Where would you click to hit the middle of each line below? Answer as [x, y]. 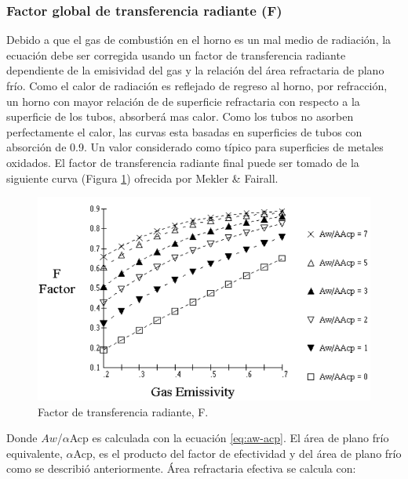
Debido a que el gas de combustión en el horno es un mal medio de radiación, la [199, 40]
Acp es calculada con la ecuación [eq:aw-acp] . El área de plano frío [229, 438]
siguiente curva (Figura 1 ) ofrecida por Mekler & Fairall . [142, 178]
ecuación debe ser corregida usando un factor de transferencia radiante [176, 54]
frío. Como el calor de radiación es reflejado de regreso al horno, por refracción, [197, 85]
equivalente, [35, 453]
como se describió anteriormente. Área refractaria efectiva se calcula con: [181, 468]
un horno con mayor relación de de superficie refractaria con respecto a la [183, 101]
